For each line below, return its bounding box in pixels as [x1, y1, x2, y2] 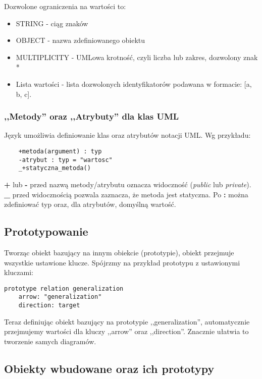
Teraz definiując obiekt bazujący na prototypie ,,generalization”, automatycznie [4, 316, 250, 327]
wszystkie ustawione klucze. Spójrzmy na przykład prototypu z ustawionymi [4, 257, 240, 267]
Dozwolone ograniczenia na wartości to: [4, 1, 126, 11]
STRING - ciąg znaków [16, 18, 88, 28]
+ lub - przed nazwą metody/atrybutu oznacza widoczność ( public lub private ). [4, 179, 251, 189]
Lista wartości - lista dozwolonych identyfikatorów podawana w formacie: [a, [16, 78, 252, 89]
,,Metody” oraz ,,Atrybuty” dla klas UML [4, 110, 179, 123]
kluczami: [4, 267, 33, 278]
